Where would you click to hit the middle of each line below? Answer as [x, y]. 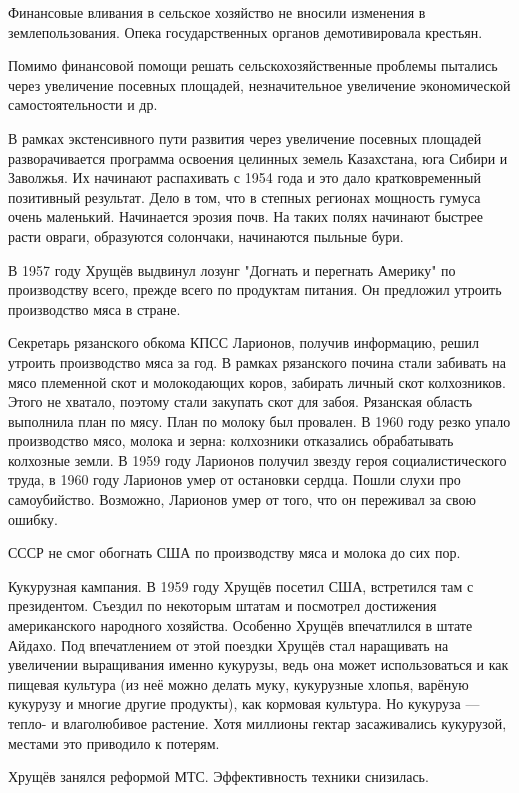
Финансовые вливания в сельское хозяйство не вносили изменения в [217, 12]
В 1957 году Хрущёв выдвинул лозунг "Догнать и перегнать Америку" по [232, 269]
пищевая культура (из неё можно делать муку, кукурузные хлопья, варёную [238, 683]
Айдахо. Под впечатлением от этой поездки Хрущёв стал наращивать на [228, 644]
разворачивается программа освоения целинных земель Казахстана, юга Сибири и [258, 157]
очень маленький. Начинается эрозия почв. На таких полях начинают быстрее [245, 216]
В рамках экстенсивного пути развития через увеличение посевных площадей [245, 137]
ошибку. [33, 518]
